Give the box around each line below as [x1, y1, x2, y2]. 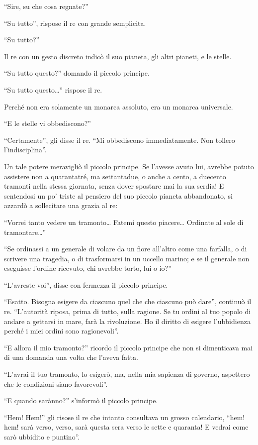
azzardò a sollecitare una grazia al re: [4, 200, 118, 211]
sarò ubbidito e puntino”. [4, 432, 80, 442]
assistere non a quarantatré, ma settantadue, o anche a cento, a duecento [4, 171, 226, 181]
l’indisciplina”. [4, 144, 47, 155]
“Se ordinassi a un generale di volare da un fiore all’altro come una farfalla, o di [4, 243, 247, 254]
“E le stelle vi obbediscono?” [4, 118, 91, 128]
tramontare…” [4, 226, 46, 237]
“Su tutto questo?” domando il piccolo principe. [4, 68, 150, 78]
